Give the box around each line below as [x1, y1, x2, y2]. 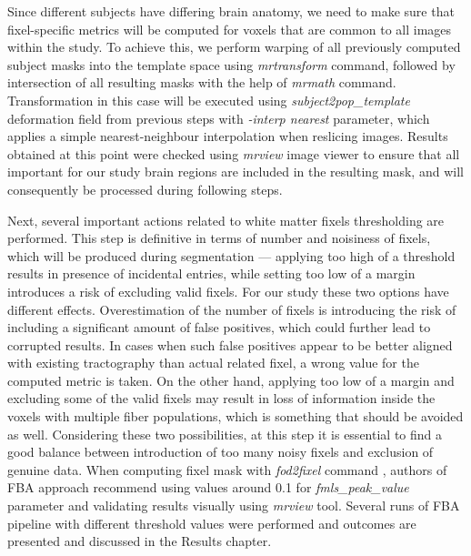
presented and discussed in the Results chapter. [7, 531, 272, 551]
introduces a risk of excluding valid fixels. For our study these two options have [7, 281, 449, 300]
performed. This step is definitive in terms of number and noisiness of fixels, [7, 228, 431, 248]
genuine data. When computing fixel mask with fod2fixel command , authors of [7, 460, 447, 479]
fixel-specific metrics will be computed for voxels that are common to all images [7, 19, 452, 38]
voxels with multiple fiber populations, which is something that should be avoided [7, 407, 464, 426]
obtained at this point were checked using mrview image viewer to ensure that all [7, 144, 460, 163]
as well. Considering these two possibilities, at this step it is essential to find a [7, 424, 443, 443]
